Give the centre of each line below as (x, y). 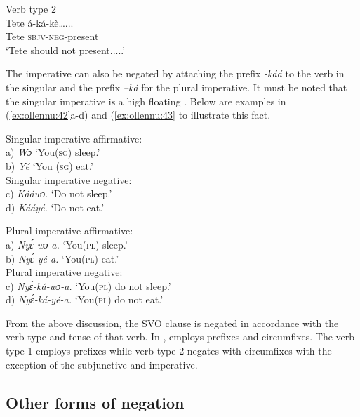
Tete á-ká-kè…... (40, 22)
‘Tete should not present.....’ (66, 49)
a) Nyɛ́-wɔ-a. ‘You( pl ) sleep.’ (67, 244)
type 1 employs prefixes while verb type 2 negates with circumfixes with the (169, 351)
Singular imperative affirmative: (74, 138)
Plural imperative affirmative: (69, 231)
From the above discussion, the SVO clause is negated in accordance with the (172, 323)
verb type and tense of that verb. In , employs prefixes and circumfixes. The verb (180, 337)
